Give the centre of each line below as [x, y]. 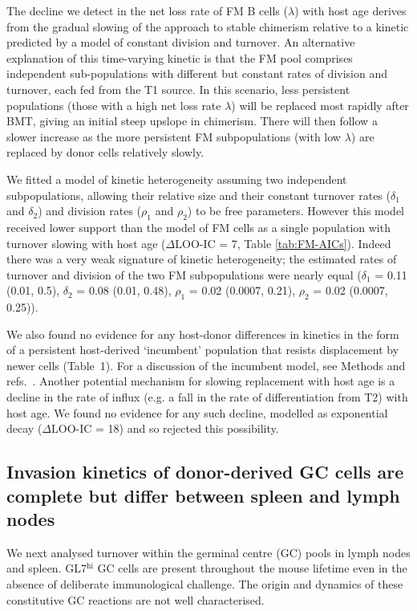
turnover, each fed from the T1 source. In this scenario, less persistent [178, 89]
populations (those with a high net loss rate [114, 105]
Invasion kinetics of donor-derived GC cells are [205, 472]
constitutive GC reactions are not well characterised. [136, 599]
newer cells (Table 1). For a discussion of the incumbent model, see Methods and [206, 365]
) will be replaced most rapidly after [320, 105]
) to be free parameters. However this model [296, 211]
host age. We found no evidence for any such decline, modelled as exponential [197, 412]
